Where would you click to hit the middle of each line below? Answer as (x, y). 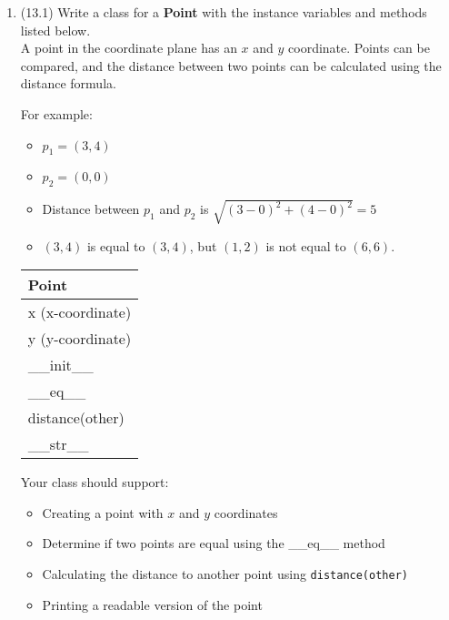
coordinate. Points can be (359, 48)
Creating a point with (103, 512)
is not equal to (306, 245)
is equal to (116, 245)
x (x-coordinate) (80, 312)
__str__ (58, 444)
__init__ (60, 365)
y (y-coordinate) (80, 339)
